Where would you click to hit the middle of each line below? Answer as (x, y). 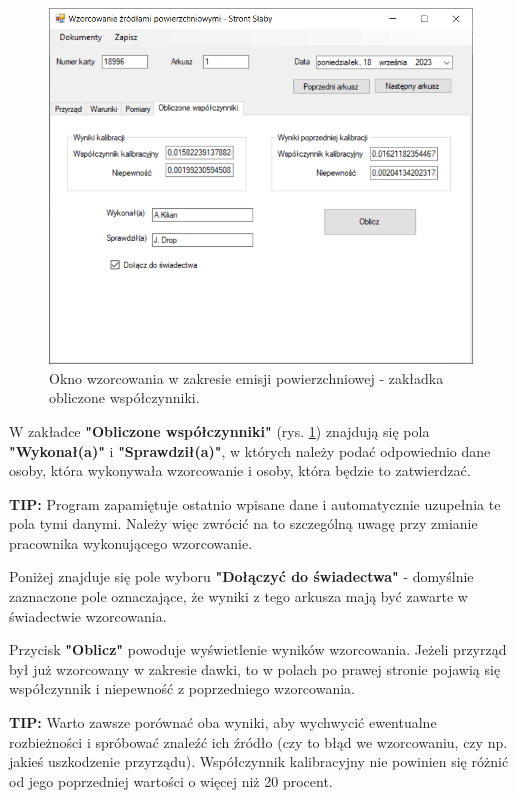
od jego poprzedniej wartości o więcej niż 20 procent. (171, 780)
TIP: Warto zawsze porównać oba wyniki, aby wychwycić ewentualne (223, 722)
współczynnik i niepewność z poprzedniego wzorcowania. (182, 688)
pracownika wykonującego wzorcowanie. (131, 542)
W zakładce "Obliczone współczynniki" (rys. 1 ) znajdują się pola (219, 430)
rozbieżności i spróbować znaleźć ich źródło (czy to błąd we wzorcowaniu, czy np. (258, 741)
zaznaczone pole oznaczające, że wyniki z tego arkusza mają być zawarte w (238, 596)
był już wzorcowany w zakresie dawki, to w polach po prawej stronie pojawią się (255, 668)
